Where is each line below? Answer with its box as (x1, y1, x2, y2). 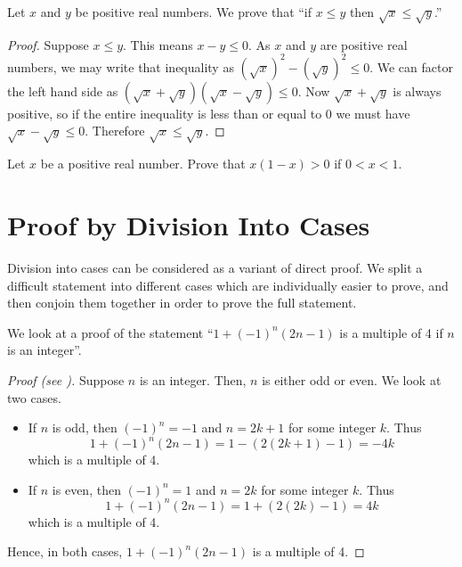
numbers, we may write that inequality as (7, 57, 234, 76)
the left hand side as (7, 81, 118, 100)
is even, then (52, 480, 121, 498)
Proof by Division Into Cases (7, 207, 370, 242)
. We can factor (369, 57, 453, 76)
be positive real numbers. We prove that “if (75, 3, 312, 21)
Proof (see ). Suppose (7, 370, 125, 389)
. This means (123, 35, 193, 53)
